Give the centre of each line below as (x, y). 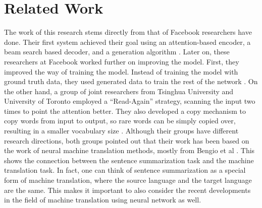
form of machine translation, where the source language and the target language (128, 180)
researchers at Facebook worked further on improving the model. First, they (122, 61)
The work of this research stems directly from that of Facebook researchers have (128, 32)
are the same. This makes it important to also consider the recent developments (127, 190)
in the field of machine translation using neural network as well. (103, 200)
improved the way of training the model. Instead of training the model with (121, 71)
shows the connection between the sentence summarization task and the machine (129, 160)
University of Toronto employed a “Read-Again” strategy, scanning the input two (130, 101)
